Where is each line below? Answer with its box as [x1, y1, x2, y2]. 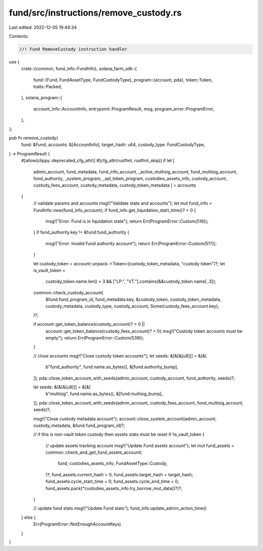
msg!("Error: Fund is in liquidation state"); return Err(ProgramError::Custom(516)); [45, 218, 209, 224]
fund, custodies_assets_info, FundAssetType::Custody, [57, 461, 168, 466]
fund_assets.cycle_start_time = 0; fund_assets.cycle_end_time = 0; [45, 479, 180, 485]
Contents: [9, 33, 29, 39]
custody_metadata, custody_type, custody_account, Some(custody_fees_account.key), [45, 303, 219, 309]
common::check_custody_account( [33, 290, 103, 296]
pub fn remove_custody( [9, 135, 58, 141]
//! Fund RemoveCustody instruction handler [19, 46, 128, 52]
